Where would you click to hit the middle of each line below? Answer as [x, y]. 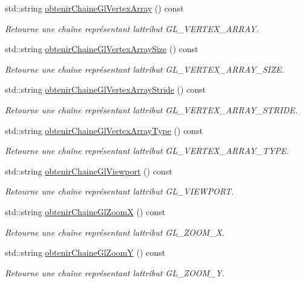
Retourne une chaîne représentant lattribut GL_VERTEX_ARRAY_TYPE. [147, 151]
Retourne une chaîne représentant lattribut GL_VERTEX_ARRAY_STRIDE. [151, 109]
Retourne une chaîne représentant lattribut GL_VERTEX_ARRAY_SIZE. [145, 69]
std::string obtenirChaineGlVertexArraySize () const [102, 49]
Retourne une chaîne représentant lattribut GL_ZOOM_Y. [115, 272]
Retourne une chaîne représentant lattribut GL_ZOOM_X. [115, 232]
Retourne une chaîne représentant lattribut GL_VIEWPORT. [120, 191]
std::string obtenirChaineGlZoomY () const [85, 252]
